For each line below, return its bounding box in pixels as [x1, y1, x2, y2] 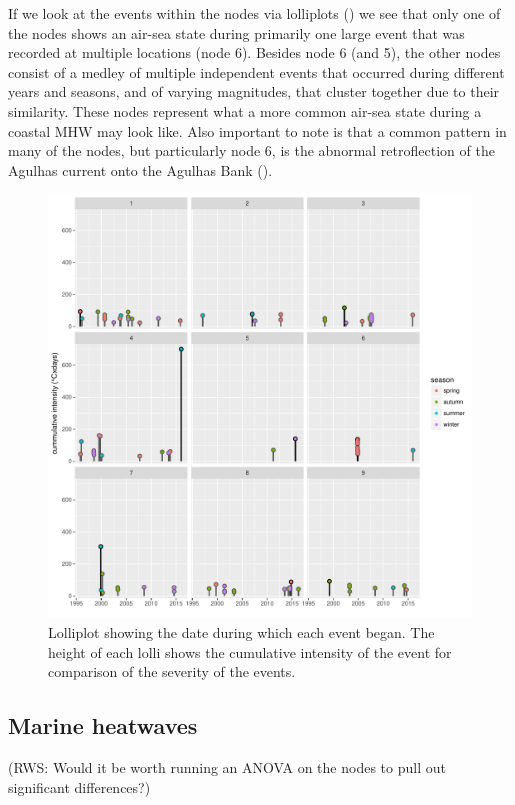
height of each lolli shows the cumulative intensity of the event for [48, 641, 452, 662]
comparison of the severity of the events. [48, 661, 296, 682]
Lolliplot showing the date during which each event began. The [48, 621, 435, 642]
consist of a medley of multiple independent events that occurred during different [8, 61, 505, 82]
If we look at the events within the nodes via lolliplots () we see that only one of [8, 3, 501, 23]
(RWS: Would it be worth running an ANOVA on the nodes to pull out [8, 756, 446, 777]
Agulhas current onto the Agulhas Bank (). [8, 159, 273, 180]
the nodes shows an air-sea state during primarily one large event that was [8, 22, 465, 43]
